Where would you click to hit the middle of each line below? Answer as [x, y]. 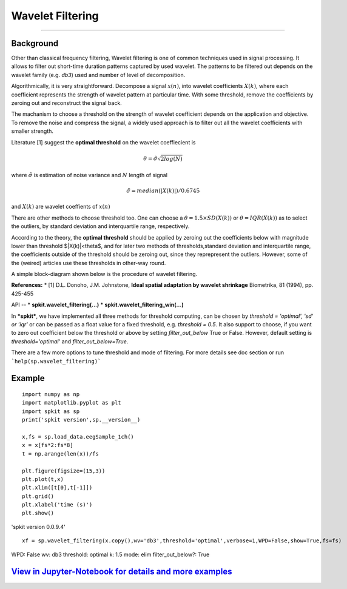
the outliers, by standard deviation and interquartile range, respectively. [100, 226]
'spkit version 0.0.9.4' [39, 527]
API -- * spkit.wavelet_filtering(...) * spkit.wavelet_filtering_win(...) [98, 305]
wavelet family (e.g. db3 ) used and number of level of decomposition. [98, 75]
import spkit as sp [51, 411]
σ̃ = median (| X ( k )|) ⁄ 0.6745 [163, 190]
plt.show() [38, 513]
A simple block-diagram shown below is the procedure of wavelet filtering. [104, 274]
